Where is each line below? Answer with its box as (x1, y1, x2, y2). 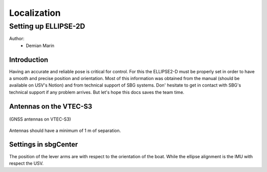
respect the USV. (9, 160, 44, 166)
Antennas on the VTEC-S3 (9, 102, 92, 111)
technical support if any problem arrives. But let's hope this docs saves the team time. (9, 89, 185, 95)
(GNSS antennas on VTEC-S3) (9, 116, 71, 122)
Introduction (9, 55, 48, 64)
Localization (9, 7, 61, 18)
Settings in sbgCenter (9, 140, 78, 149)
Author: (9, 36, 25, 42)
